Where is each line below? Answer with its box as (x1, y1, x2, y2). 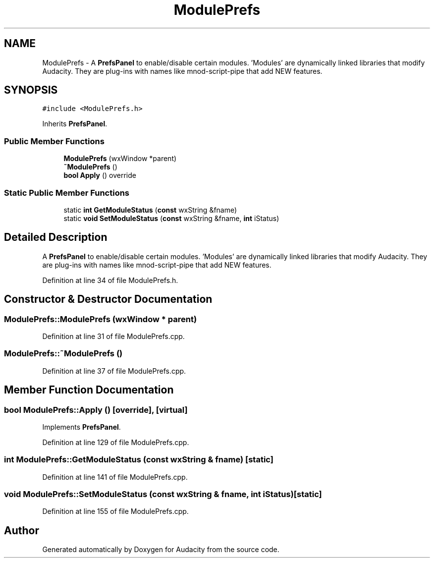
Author (4, 524, 39, 537)
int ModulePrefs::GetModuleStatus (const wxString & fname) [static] (4, 454, 273, 465)
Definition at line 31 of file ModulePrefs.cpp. (42, 332, 185, 340)
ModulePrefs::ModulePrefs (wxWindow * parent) (4, 314, 197, 324)
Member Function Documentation (4, 384, 174, 396)
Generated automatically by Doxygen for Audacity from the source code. (42, 545, 279, 554)
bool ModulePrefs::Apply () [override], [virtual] (4, 404, 188, 415)
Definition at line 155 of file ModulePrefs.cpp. (42, 507, 189, 516)
